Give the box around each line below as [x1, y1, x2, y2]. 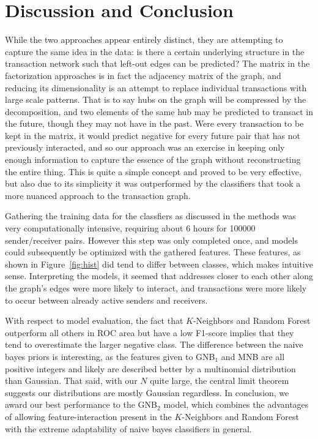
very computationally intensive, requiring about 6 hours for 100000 [5, 222, 256, 235]
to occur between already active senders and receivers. [5, 293, 208, 306]
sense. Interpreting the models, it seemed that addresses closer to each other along [5, 269, 313, 282]
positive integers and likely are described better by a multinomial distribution [5, 362, 296, 375]
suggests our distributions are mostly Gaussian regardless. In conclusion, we [5, 386, 289, 399]
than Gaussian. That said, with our [5, 374, 138, 387]
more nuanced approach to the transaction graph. [5, 189, 191, 201]
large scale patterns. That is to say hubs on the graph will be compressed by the [5, 93, 306, 106]
